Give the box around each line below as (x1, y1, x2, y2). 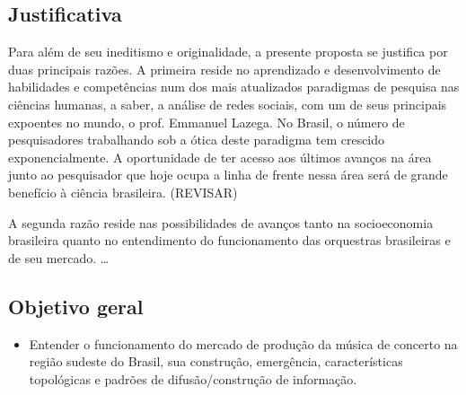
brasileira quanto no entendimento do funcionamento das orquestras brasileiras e (8, 231, 451, 250)
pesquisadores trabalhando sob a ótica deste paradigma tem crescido (8, 130, 385, 149)
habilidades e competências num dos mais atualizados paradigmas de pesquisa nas (8, 77, 460, 96)
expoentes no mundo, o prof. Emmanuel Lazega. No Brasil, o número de (8, 112, 405, 131)
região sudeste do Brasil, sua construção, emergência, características (29, 352, 403, 371)
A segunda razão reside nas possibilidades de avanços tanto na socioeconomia (8, 213, 434, 232)
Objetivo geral (8, 292, 144, 320)
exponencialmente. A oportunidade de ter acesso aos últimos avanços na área (8, 147, 432, 166)
